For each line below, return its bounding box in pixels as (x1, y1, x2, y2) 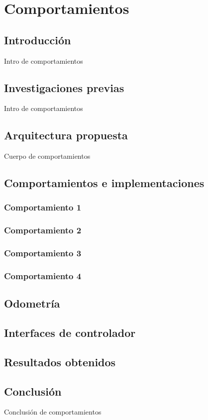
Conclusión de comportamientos (4, 407, 102, 417)
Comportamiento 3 (4, 247, 82, 259)
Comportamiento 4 (4, 270, 82, 282)
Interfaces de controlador (4, 325, 136, 340)
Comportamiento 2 (4, 224, 82, 236)
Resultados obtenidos (4, 354, 116, 369)
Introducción (4, 32, 71, 47)
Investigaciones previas (4, 80, 124, 95)
